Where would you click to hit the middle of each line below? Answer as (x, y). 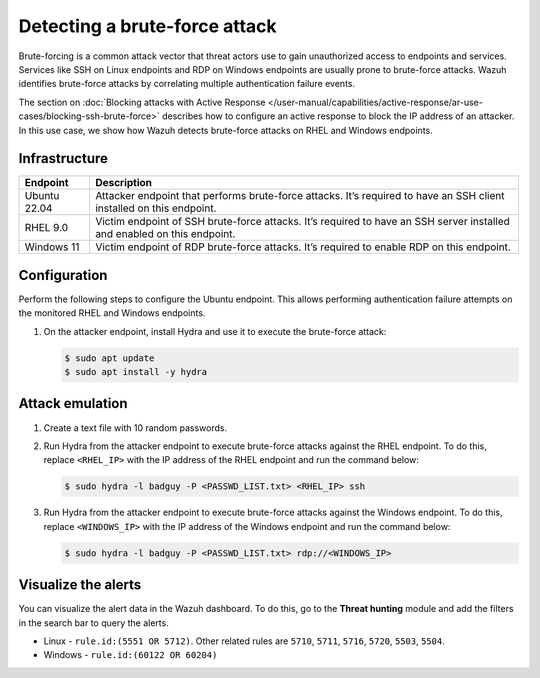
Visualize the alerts (80, 585)
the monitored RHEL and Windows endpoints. (112, 313)
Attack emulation (73, 403)
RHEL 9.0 (46, 228)
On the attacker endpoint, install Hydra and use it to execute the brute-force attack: (215, 331)
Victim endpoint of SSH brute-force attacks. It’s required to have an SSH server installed (302, 222)
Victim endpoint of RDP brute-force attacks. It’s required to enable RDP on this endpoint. (303, 247)
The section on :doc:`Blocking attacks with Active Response (142, 102)
